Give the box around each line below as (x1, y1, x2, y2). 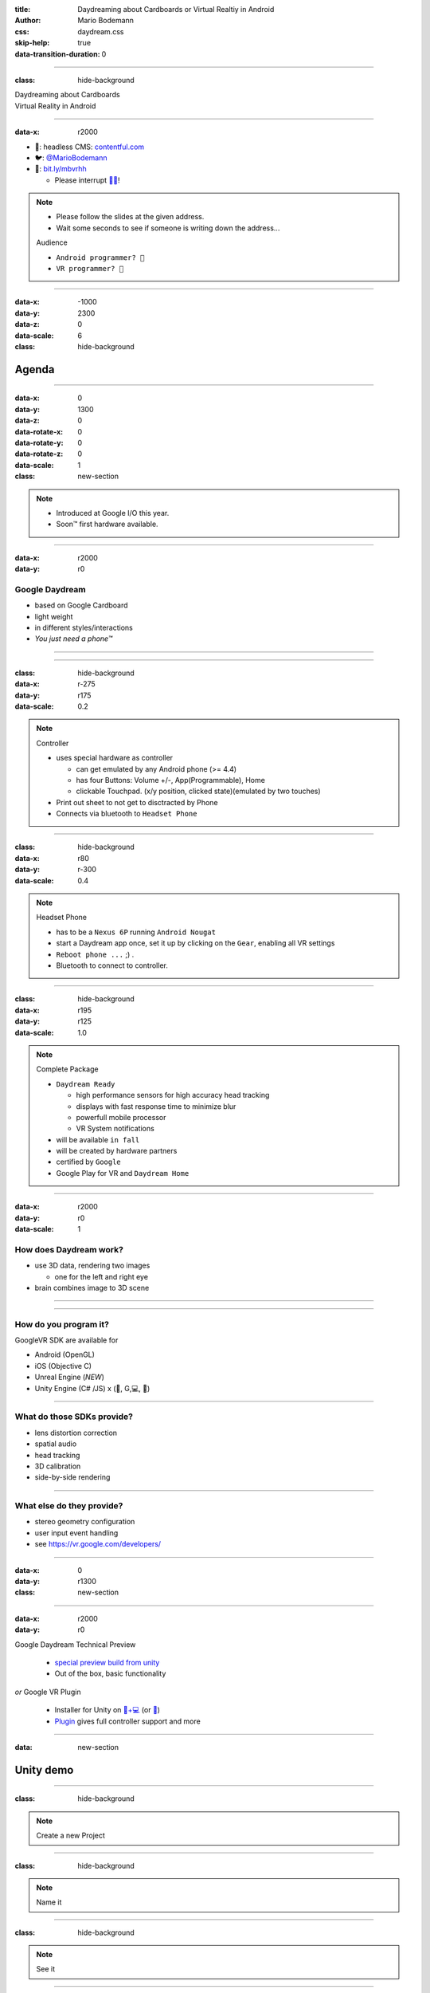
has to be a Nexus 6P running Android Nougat (56, 927, 217, 937)
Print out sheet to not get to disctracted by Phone (56, 797, 218, 807)
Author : (14, 16, 41, 26)
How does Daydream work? (14, 1244, 123, 1255)
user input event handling (34, 1527, 119, 1538)
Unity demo (14, 1763, 74, 1777)
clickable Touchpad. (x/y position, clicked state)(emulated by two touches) (76, 786, 322, 796)
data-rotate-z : (14, 449, 64, 458)
